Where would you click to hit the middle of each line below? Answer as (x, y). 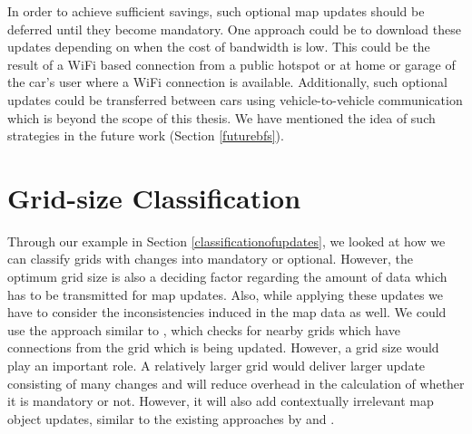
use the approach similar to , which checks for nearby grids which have (204, 329)
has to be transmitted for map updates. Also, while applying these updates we (226, 294)
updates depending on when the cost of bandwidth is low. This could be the (219, 47)
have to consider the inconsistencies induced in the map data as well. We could (227, 312)
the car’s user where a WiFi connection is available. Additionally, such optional (227, 82)
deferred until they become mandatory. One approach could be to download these (234, 29)
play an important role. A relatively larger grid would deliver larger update (216, 366)
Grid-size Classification (154, 197)
